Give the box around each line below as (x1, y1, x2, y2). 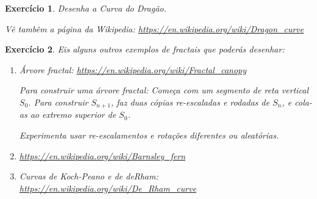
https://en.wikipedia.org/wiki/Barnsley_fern (19, 149, 186, 162)
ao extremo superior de (30, 108, 116, 121)
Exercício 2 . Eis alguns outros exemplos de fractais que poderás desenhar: (5, 43, 285, 56)
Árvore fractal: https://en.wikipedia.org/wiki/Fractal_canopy (19, 63, 247, 76)
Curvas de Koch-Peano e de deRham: (19, 170, 159, 183)
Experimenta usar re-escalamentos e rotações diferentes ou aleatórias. (19, 129, 279, 142)
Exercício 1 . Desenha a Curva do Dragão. (5, 2, 167, 14)
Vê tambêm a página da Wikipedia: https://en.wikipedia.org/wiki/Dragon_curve (5, 22, 304, 35)
